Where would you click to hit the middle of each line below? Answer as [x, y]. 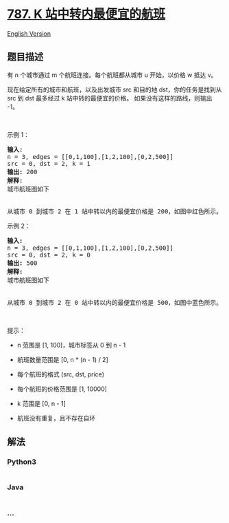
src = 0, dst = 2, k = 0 [49, 255]
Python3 [22, 462]
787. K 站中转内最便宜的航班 [86, 14]
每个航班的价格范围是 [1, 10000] [62, 389]
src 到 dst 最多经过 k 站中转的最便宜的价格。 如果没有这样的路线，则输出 [110, 98]
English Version [29, 33]
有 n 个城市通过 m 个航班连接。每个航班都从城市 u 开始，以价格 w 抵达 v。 [112, 75]
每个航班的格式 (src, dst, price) [61, 374]
